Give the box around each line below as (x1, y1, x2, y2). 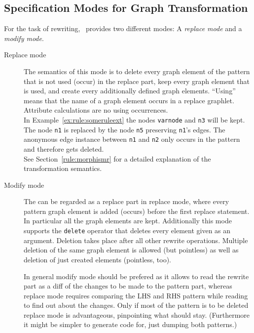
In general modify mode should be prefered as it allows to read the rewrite (24, 271, 249, 281)
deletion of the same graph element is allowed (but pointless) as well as (24, 245, 239, 255)
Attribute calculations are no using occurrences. (24, 105, 168, 115)
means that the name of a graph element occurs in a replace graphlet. (24, 95, 234, 105)
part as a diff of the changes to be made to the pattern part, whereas (24, 281, 232, 291)
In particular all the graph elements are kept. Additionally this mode (24, 215, 232, 226)
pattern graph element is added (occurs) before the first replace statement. (24, 206, 250, 216)
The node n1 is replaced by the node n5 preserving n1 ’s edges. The (24, 124, 225, 134)
